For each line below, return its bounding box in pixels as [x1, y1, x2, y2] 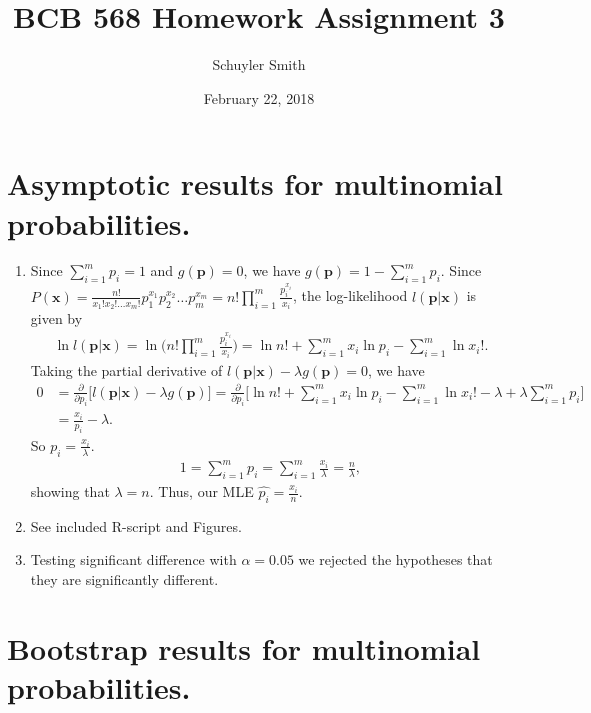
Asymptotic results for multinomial [7, 163, 503, 204]
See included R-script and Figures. [30, 515, 242, 536]
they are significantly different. [30, 569, 219, 590]
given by [30, 308, 83, 329]
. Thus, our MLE [149, 481, 254, 502]
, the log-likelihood [292, 285, 408, 306]
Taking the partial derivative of [30, 359, 223, 380]
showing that [30, 481, 110, 502]
